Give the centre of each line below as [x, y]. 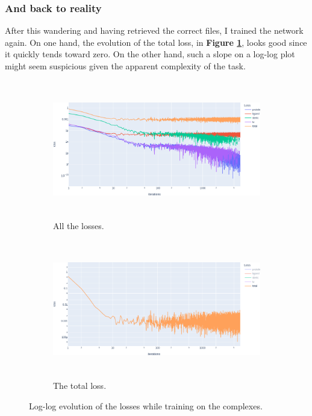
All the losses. [79, 225]
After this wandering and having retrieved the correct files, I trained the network [154, 30]
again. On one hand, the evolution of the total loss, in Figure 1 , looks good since [156, 42]
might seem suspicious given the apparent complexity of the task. [125, 66]
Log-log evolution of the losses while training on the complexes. [146, 405]
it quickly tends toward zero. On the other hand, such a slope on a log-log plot [150, 54]
